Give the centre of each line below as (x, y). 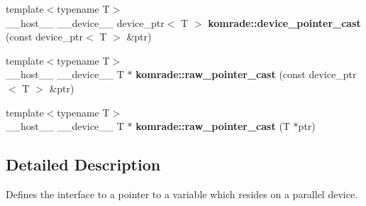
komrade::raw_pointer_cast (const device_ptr (246, 74)
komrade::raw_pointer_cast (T (213, 126)
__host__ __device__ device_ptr (85, 22)
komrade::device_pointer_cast (284, 22)
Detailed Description (83, 164)
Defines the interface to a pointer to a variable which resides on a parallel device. (182, 194)
